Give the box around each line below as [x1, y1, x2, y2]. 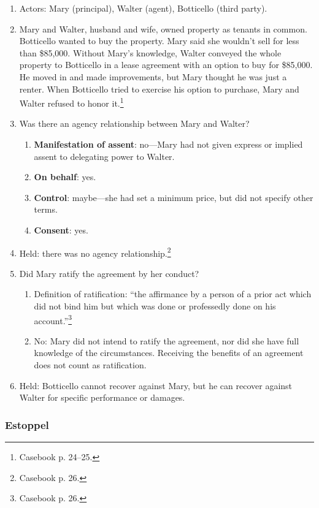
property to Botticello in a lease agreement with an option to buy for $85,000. [19, 58, 313, 71]
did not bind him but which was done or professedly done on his [34, 300, 276, 312]
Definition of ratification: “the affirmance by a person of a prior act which [34, 287, 312, 300]
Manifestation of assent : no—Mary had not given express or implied [34, 138, 303, 150]
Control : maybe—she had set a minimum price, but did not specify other [34, 191, 313, 203]
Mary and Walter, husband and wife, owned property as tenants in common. [19, 22, 307, 35]
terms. [34, 203, 58, 216]
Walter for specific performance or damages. [19, 391, 185, 404]
